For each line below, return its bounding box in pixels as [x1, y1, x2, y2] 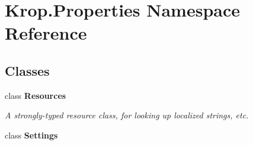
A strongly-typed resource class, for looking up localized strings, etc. [5, 109, 249, 121]
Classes [5, 61, 50, 79]
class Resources [5, 89, 66, 101]
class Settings [5, 128, 58, 141]
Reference [5, 21, 87, 45]
